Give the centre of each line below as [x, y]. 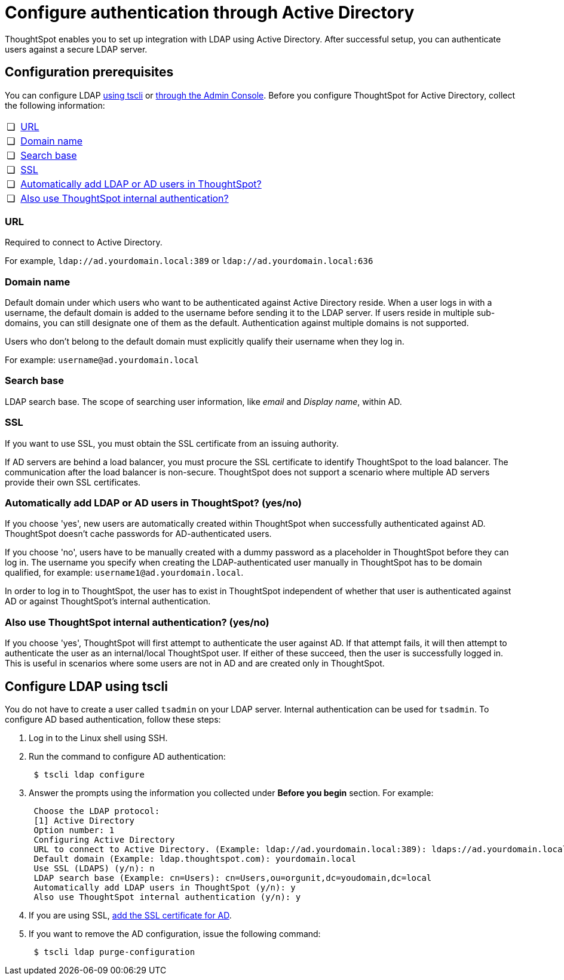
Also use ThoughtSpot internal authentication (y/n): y [167, 897]
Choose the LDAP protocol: [97, 811]
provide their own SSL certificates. [73, 482]
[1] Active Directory [84, 820]
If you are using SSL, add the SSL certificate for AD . [130, 915]
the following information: [55, 105]
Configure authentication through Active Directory [210, 13]
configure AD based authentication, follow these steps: [113, 719]
